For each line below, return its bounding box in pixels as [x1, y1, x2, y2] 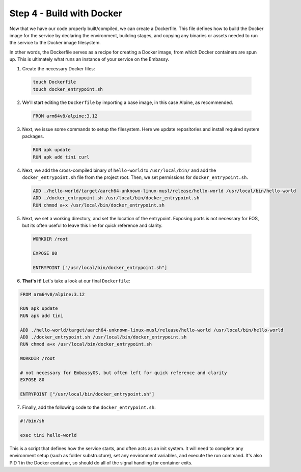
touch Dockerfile [33, 79, 76, 85]
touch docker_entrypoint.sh [33, 86, 103, 92]
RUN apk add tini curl [33, 154, 90, 160]
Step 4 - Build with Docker [9, 8, 122, 19]
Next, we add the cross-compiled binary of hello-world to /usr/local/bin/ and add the [22, 167, 216, 173]
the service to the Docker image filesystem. [9, 40, 101, 46]
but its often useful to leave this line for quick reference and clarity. [22, 222, 163, 229]
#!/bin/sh [20, 418, 45, 424]
